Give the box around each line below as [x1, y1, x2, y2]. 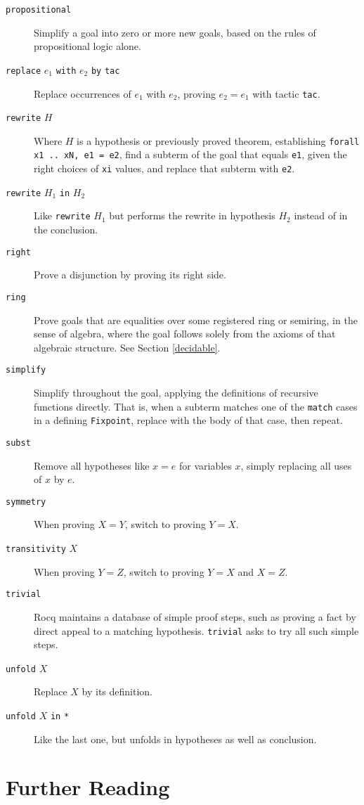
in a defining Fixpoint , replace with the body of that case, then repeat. [34, 413, 343, 427]
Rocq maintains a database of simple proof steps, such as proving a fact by [34, 609, 356, 624]
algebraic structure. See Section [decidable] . [34, 340, 221, 354]
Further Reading [6, 773, 170, 801]
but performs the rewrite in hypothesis [109, 208, 275, 223]
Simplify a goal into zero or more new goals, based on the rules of [34, 25, 316, 39]
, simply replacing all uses [240, 458, 352, 472]
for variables [178, 458, 232, 472]
